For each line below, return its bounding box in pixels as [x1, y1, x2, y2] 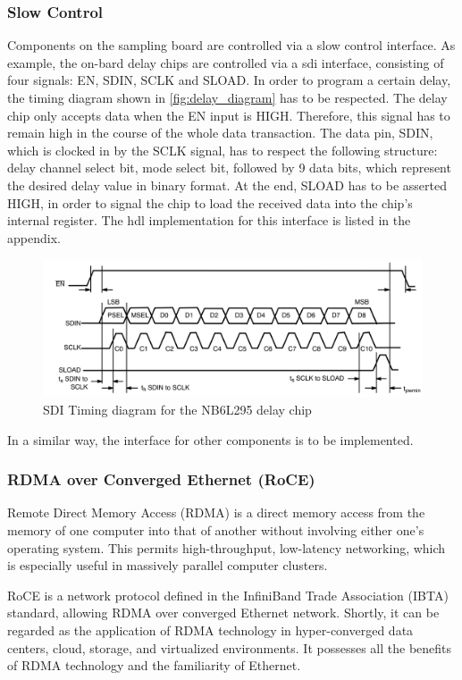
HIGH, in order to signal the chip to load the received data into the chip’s [7, 193, 413, 212]
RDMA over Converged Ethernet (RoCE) [7, 468, 315, 491]
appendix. [7, 228, 61, 247]
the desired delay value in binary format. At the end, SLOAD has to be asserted [7, 175, 448, 194]
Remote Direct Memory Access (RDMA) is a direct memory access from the [7, 503, 425, 522]
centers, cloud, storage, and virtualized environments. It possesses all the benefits [7, 638, 452, 657]
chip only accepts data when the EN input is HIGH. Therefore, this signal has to [7, 105, 450, 124]
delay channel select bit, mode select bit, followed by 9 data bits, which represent [7, 158, 451, 177]
